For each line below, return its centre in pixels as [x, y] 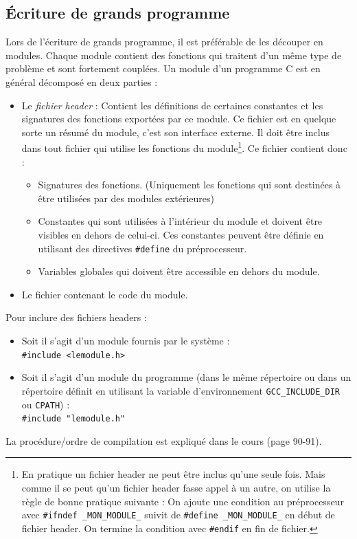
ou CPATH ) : [46, 404]
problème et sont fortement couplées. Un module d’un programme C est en [163, 68]
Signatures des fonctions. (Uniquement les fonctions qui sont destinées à [189, 185]
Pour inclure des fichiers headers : [76, 317]
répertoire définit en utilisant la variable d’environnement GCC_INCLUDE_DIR [181, 390]
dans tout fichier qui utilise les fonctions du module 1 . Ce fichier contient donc [184, 147]
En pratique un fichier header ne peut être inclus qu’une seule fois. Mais [173, 474]
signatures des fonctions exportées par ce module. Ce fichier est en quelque [179, 119]
